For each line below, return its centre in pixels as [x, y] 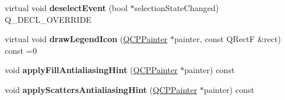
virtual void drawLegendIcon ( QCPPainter [86, 39]
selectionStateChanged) [177, 8]
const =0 [21, 50]
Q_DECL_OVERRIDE [48, 19]
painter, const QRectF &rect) [228, 39]
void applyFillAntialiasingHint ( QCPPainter [91, 70]
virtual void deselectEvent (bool [66, 8]
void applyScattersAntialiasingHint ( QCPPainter [101, 89]
